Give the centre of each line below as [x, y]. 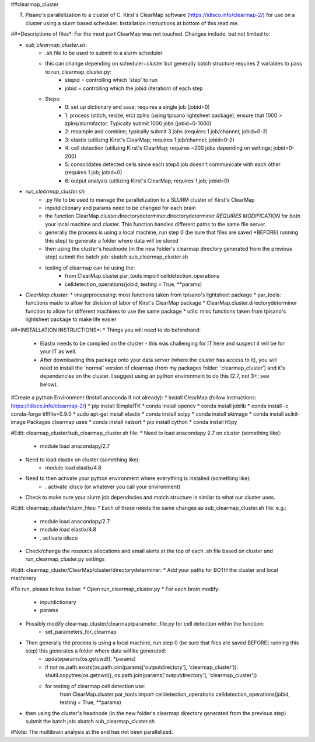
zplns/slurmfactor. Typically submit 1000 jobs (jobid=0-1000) [138, 123]
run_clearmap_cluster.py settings [65, 559]
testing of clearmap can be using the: [90, 268]
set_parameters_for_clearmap [81, 632]
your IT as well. [58, 351]
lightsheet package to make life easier [71, 319]
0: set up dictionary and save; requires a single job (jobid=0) [137, 107]
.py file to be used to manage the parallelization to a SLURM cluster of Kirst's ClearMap [150, 199]
